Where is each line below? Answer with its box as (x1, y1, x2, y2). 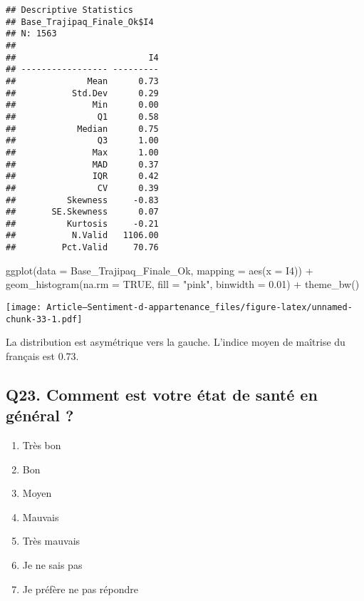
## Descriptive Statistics (6, 5, 133, 15)
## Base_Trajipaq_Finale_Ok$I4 (6, 16, 154, 27)
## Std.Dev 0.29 (6, 88, 159, 98)
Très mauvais (22, 533, 80, 548)
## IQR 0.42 (6, 171, 159, 182)
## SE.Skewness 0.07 (6, 207, 159, 217)
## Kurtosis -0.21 (6, 218, 159, 229)
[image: (6, 302, 42, 312)
